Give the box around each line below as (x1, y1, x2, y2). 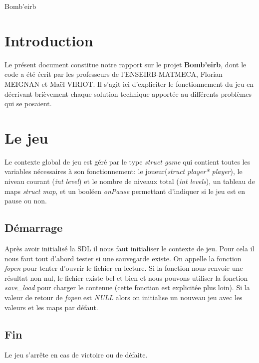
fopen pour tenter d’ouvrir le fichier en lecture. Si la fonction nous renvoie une (4, 263, 243, 273)
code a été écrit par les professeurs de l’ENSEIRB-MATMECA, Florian (4, 69, 223, 79)
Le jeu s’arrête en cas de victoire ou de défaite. (4, 350, 148, 360)
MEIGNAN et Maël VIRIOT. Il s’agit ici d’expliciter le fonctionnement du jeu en (4, 78, 254, 89)
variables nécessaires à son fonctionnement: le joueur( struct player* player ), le (4, 166, 243, 177)
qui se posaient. (4, 98, 52, 109)
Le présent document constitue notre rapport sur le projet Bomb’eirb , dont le (4, 59, 247, 69)
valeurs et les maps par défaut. (4, 302, 98, 312)
